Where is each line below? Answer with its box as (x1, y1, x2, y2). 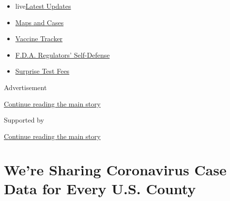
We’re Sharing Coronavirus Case (4, 159, 227, 179)
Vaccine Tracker (15, 33, 63, 44)
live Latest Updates (15, 1, 71, 11)
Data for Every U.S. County (4, 178, 196, 198)
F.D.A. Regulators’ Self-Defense (15, 49, 110, 60)
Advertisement (4, 82, 47, 92)
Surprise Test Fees (15, 66, 70, 76)
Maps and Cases (15, 17, 64, 27)
